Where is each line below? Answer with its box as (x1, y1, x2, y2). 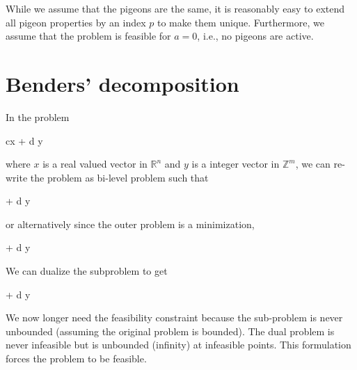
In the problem (6, 109, 70, 124)
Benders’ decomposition (6, 69, 239, 97)
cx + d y (6, 133, 43, 147)
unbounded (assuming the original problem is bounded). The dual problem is (6, 323, 335, 338)
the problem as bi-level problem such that (30, 170, 209, 184)
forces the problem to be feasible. (6, 351, 147, 366)
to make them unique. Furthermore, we (157, 15, 324, 29)
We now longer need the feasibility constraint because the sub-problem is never (6, 310, 343, 325)
